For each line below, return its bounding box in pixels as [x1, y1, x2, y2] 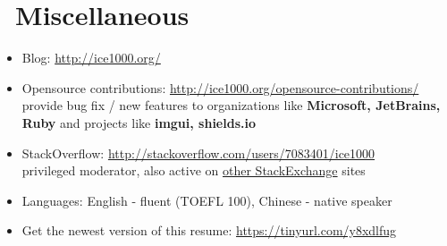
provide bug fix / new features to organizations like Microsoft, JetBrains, [21, 96, 441, 115]
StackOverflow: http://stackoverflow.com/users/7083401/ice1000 [21, 143, 375, 162]
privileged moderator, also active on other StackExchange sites [21, 161, 366, 180]
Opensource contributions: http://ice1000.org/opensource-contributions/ [21, 78, 419, 97]
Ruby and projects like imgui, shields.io [21, 113, 257, 131]
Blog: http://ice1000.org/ [21, 48, 161, 67]
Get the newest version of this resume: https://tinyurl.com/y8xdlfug [21, 221, 397, 240]
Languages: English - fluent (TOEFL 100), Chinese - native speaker [21, 191, 392, 209]
